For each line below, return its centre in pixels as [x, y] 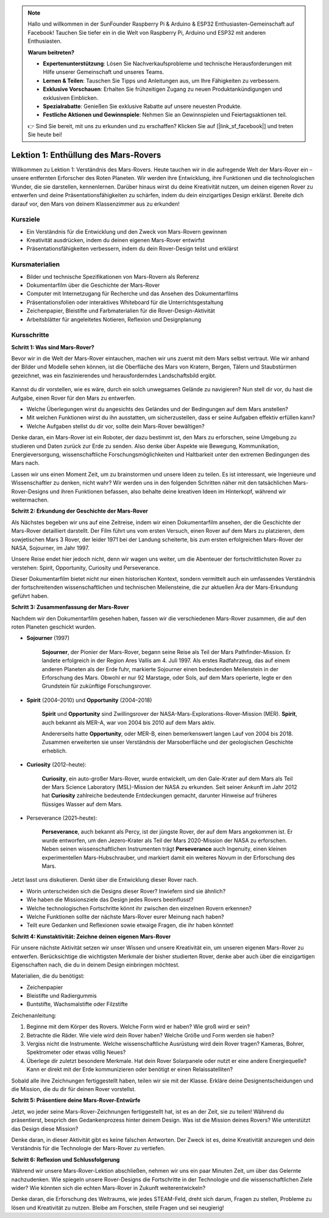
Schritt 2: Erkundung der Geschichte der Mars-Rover [80, 511]
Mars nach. [25, 463]
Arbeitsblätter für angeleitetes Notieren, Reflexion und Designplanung [114, 319]
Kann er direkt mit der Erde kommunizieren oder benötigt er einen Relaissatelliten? [130, 1069]
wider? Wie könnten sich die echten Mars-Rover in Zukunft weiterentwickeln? [108, 1187]
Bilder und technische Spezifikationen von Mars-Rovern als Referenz [113, 276]
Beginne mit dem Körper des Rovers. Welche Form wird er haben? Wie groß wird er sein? [138, 1027]
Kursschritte [30, 335]
